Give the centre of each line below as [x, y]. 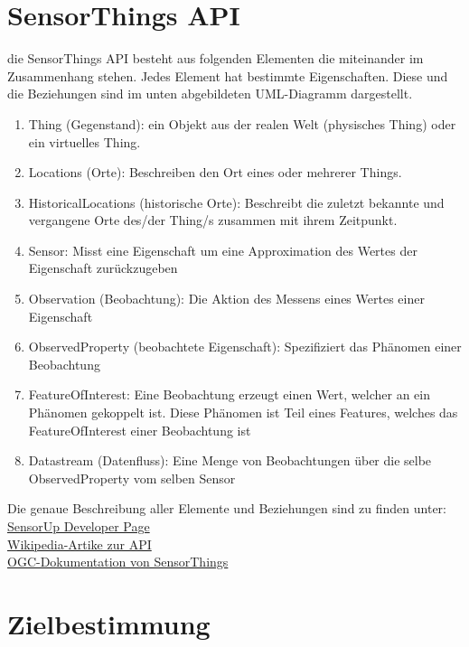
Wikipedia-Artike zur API [80, 544]
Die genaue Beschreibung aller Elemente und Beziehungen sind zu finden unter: [227, 508]
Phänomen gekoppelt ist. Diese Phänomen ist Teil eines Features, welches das [243, 413]
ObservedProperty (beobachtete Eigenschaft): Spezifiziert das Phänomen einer [245, 347]
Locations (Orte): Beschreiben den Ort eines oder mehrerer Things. [215, 172]
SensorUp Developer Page [79, 526]
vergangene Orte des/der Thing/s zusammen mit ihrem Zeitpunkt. [213, 220]
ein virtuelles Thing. [84, 141]
